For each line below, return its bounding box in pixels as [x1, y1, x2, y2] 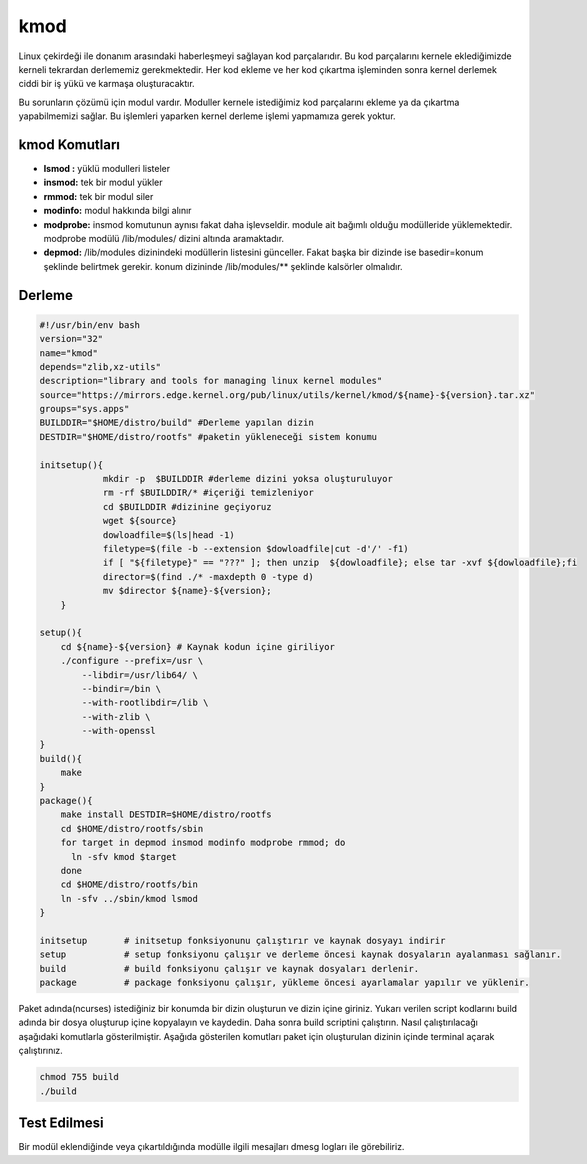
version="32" [39, 333, 104, 345]
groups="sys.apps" [39, 403, 130, 415]
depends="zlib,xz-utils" [39, 361, 162, 372]
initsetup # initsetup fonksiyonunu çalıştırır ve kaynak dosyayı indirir [39, 935, 446, 946]
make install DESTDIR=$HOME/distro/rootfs [60, 809, 272, 820]
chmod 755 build [39, 1071, 120, 1083]
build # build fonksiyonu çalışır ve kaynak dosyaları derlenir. [39, 963, 420, 974]
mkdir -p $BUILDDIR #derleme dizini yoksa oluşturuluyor [102, 473, 394, 485]
